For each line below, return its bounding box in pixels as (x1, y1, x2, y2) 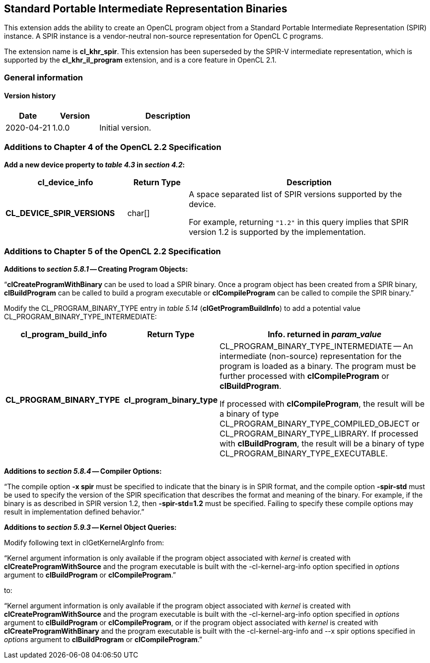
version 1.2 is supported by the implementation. (189, 226, 366, 237)
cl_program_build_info (20, 329, 107, 339)
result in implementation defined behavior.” (4, 507, 144, 516)
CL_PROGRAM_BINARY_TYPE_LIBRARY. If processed (219, 428, 419, 439)
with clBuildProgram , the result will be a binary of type (219, 438, 425, 448)
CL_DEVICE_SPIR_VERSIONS (5, 208, 115, 218)
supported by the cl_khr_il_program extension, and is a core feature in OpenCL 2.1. (4, 56, 277, 65)
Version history (4, 91, 56, 100)
